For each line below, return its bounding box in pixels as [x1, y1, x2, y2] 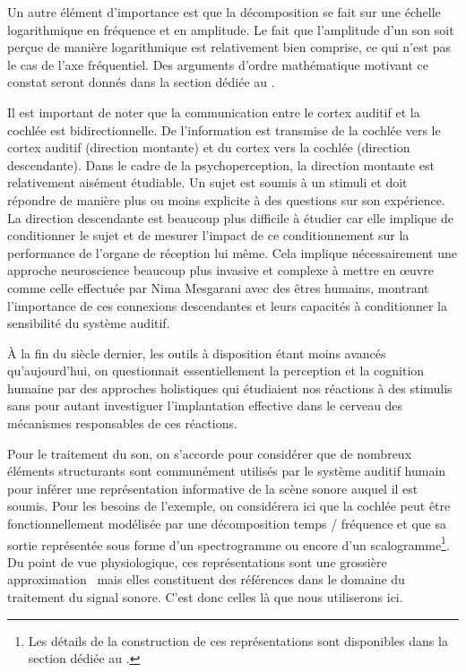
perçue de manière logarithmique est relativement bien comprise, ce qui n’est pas [7, 38, 452, 56]
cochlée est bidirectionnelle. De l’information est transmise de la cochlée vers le [7, 120, 441, 139]
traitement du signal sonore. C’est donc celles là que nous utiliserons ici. [7, 588, 403, 607]
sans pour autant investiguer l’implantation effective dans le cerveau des [7, 396, 403, 415]
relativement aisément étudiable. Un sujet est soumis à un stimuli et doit [7, 173, 408, 192]
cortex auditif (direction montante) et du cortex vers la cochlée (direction [7, 138, 410, 157]
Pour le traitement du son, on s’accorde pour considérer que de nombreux [7, 444, 412, 462]
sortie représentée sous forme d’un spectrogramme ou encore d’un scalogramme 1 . [7, 532, 450, 554]
